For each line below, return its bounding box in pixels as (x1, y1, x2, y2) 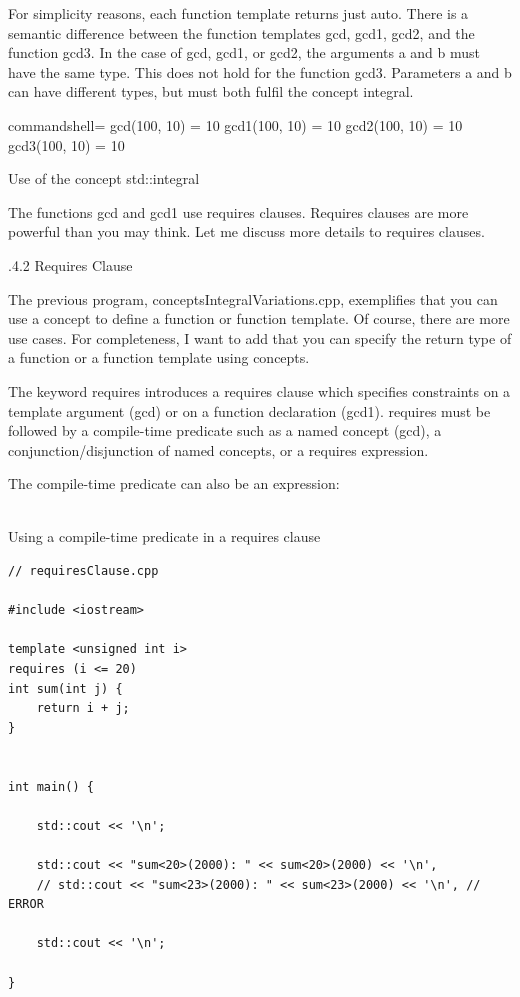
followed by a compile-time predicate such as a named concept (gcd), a (8, 420, 442, 441)
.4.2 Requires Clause (8, 254, 133, 275)
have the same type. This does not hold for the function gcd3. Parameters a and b (8, 61, 512, 82)
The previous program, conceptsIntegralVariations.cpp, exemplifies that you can (8, 288, 498, 309)
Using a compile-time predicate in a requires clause (8, 526, 321, 547)
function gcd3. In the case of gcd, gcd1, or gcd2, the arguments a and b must (8, 42, 481, 63)
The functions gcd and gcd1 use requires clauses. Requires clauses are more (8, 201, 469, 222)
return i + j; (36, 701, 130, 716)
